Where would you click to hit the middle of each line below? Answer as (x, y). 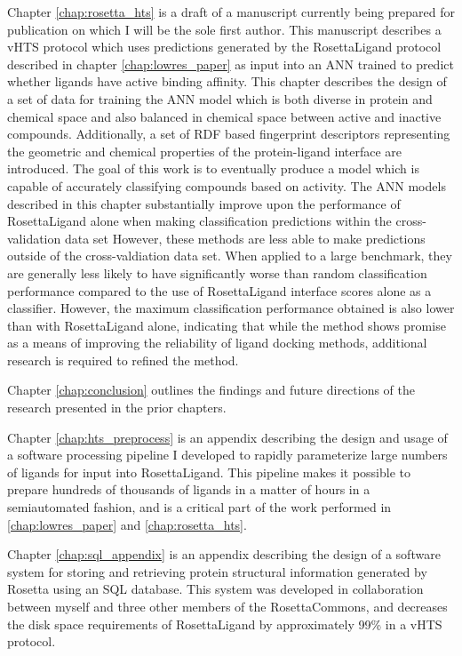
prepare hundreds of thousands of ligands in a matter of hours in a (189, 489)
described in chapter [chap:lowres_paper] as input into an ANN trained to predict (231, 64)
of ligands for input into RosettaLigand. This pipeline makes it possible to (209, 472)
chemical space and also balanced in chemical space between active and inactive (224, 116)
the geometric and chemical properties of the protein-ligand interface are (205, 151)
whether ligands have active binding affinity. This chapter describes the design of (227, 81)
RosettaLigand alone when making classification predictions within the (199, 221)
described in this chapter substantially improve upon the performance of (204, 203)
